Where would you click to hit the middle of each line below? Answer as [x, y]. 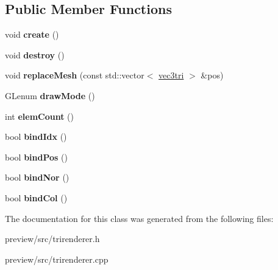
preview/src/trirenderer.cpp [57, 259]
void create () [32, 34]
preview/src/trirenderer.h [52, 239]
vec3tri [171, 75]
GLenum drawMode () [50, 95]
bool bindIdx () [36, 137]
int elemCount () [39, 116]
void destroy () [35, 54]
